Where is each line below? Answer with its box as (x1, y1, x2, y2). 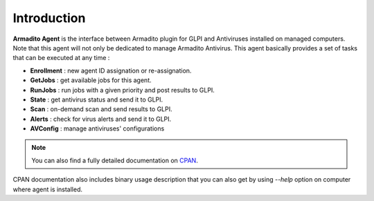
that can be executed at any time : (12, 54, 110, 62)
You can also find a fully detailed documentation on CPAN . (31, 156, 199, 164)
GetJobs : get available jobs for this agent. (30, 76, 152, 84)
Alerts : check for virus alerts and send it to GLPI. (30, 115, 172, 123)
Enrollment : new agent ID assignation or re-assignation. (30, 66, 192, 75)
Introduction (12, 10, 86, 26)
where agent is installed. (12, 185, 83, 193)
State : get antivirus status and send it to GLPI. (30, 95, 163, 104)
